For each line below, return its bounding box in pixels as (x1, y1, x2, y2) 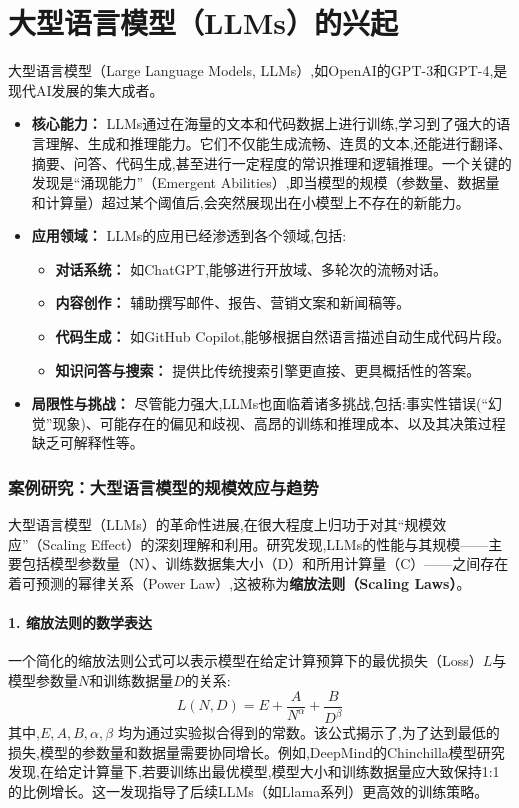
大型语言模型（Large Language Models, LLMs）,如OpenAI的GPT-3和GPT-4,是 (8, 60, 508, 81)
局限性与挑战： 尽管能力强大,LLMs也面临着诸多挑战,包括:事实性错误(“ (31, 393, 489, 414)
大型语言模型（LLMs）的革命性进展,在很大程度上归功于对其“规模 (8, 514, 433, 535)
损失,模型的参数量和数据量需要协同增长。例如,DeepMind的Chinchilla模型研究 (8, 741, 505, 762)
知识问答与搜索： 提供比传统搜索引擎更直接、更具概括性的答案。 (55, 359, 481, 380)
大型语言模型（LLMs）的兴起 (8, 2, 399, 43)
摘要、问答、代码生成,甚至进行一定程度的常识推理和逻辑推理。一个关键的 (31, 152, 512, 173)
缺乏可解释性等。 (31, 432, 144, 453)
